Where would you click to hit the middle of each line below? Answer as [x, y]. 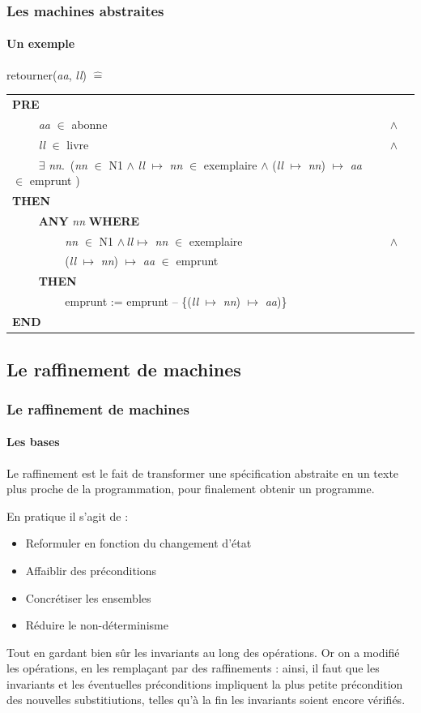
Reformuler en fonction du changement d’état [138, 543]
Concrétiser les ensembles [88, 597]
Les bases [33, 442]
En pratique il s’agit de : [68, 515]
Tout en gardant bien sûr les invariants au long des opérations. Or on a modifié [203, 652]
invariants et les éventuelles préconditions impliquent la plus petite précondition [205, 683]
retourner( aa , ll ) [47, 74]
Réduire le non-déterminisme [97, 625]
